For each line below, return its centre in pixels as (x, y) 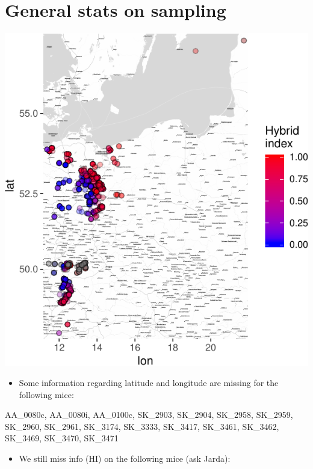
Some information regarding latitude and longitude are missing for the (149, 383)
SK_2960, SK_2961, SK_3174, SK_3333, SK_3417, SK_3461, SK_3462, (142, 426)
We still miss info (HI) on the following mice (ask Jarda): (125, 458)
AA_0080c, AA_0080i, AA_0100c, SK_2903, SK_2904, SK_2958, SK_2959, (149, 415)
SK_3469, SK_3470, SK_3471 (62, 438)
